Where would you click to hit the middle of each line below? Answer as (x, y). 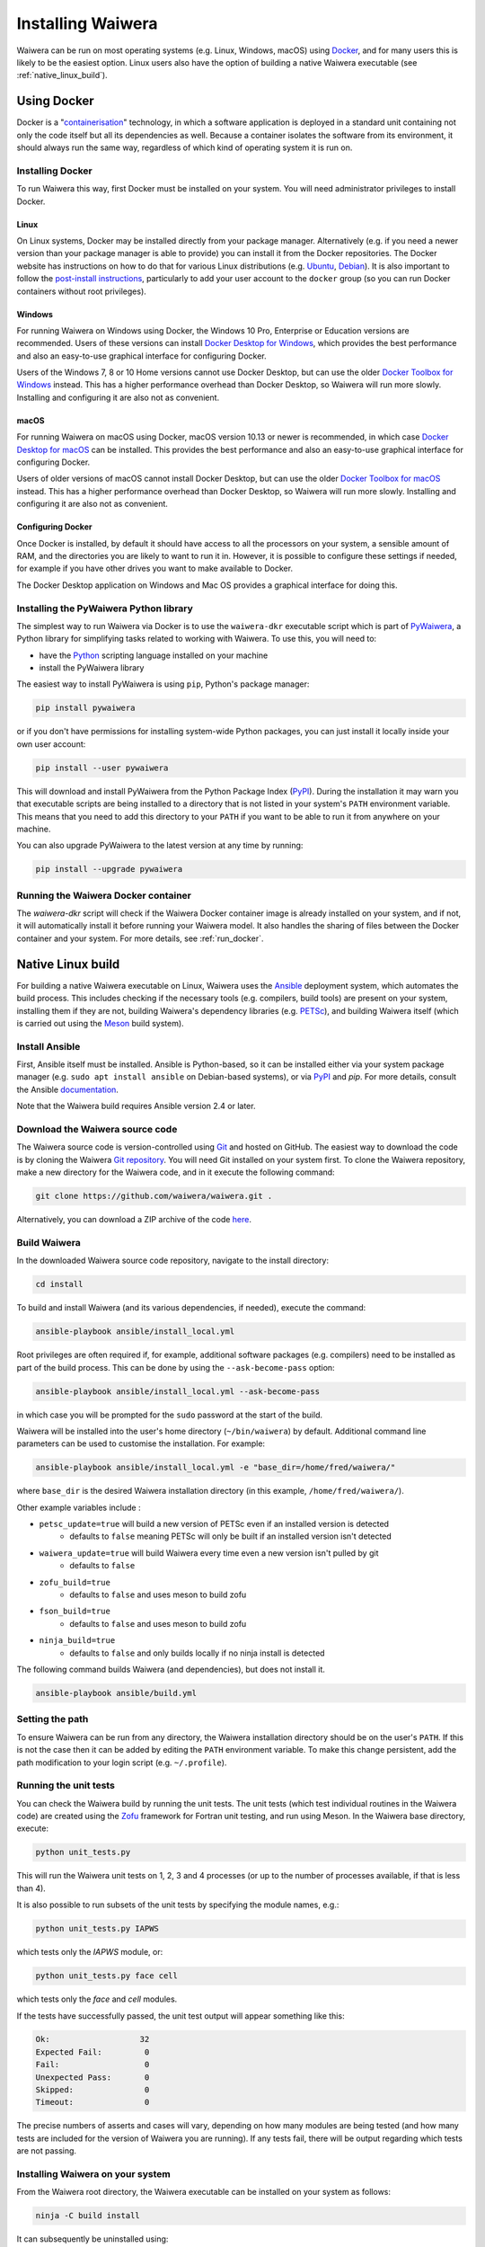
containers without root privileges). (82, 291)
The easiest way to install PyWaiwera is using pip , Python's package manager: (163, 684)
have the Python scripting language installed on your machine (154, 655)
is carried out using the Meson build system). (100, 1023)
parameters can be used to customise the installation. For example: (141, 1443)
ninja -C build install (88, 2216)
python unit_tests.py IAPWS (97, 1929)
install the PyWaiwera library (92, 668)
